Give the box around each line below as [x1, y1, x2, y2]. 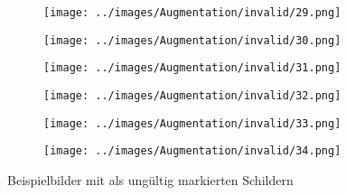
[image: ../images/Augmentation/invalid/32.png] [43, 88, 341, 102]
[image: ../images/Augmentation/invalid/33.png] [43, 116, 341, 130]
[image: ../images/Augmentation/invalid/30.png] [43, 33, 341, 47]
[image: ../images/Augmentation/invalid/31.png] [43, 61, 341, 75]
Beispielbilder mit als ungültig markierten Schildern [7, 170, 294, 189]
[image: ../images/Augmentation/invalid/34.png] [43, 144, 341, 158]
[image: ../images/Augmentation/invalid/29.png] [43, 6, 341, 19]
